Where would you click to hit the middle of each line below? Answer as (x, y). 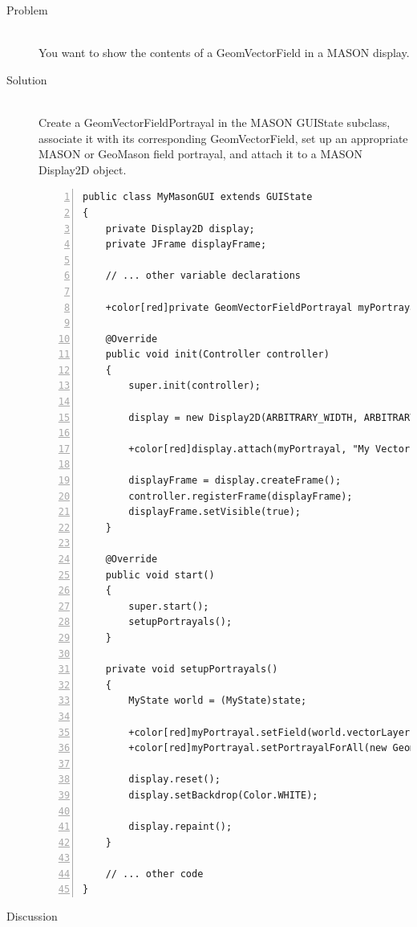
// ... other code (154, 874)
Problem (27, 10)
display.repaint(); (180, 827)
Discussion (32, 916)
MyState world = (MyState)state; (218, 701)
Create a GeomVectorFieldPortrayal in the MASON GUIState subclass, (215, 122)
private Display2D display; (180, 229)
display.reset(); (174, 780)
